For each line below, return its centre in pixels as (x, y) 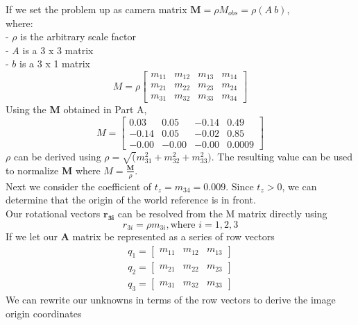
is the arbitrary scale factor (78, 36)
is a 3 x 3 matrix (58, 50)
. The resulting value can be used (282, 157)
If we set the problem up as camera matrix (96, 9)
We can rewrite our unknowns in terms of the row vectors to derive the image (171, 300)
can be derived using (57, 157)
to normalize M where (53, 170)
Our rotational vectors (53, 213)
